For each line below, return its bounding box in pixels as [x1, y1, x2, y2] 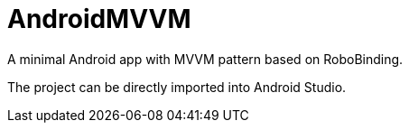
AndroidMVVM [7, 4, 191, 34]
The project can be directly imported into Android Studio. [7, 79, 347, 95]
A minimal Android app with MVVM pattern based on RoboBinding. [7, 51, 404, 67]
